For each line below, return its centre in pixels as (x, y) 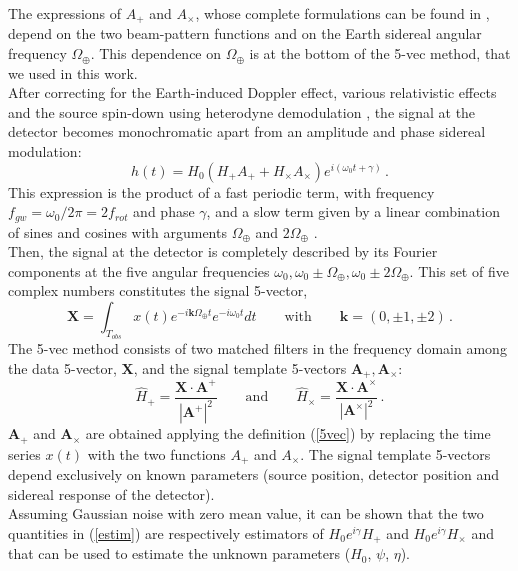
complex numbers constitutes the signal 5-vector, (158, 290)
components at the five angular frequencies (139, 270)
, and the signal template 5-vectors (240, 367)
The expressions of (65, 13)
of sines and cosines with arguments (117, 231)
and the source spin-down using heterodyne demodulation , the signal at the (242, 111)
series (24, 453)
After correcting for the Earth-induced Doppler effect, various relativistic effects (252, 92)
